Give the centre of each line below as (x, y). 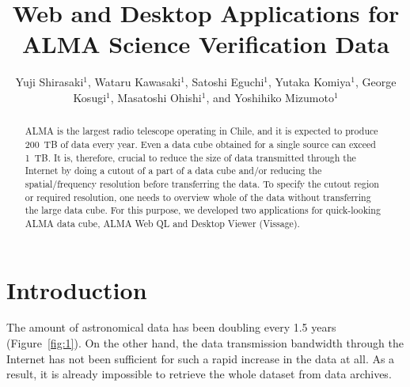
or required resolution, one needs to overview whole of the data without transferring (198, 197)
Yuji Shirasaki (49, 82)
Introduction (77, 289)
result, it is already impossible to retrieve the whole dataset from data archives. (199, 374)
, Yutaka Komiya (310, 82)
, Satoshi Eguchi (224, 82)
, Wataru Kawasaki (134, 82)
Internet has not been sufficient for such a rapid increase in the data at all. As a (201, 358)
